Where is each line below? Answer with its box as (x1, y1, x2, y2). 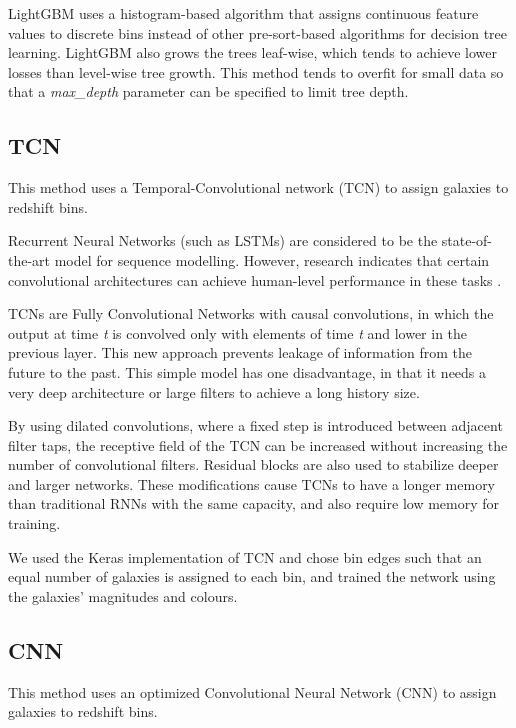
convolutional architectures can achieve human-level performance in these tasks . (8, 269, 502, 290)
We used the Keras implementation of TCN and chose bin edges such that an (8, 546, 482, 567)
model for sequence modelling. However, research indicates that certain (54, 249, 490, 270)
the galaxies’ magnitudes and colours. (8, 585, 238, 606)
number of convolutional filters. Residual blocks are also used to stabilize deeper (8, 454, 499, 475)
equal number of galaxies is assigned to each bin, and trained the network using (8, 566, 496, 587)
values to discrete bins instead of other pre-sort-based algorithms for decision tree (8, 22, 508, 43)
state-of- (441, 230, 493, 251)
